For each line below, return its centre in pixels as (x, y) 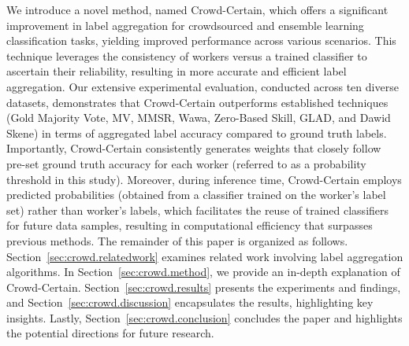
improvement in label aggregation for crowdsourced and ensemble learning (185, 25)
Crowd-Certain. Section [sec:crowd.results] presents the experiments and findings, (204, 287)
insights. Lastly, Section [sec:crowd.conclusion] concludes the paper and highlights (204, 317)
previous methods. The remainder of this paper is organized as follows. (177, 240)
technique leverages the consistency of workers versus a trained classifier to (187, 55)
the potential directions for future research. (110, 333)
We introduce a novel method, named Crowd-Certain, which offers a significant (197, 9)
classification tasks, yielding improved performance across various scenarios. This (201, 40)
